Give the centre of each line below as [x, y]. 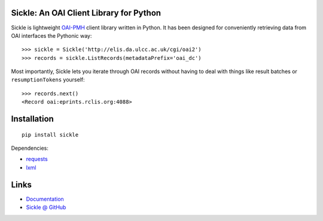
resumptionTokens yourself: [48, 80]
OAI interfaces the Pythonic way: [51, 35]
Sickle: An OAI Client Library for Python [86, 13]
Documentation [45, 199]
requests [37, 159]
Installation [32, 119]
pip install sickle [50, 134]
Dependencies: [30, 148]
